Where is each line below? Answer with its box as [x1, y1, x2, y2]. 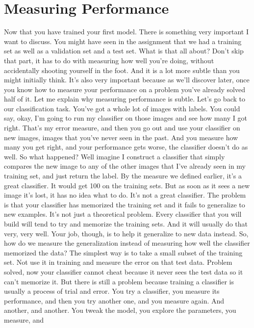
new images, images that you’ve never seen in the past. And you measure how [4, 132, 238, 142]
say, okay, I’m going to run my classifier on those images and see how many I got [4, 113, 247, 123]
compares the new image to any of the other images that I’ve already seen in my [4, 161, 246, 171]
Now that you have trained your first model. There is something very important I [4, 26, 249, 37]
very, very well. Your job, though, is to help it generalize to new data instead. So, [4, 228, 249, 238]
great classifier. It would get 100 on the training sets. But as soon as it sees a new [4, 180, 250, 190]
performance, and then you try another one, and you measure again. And [4, 295, 225, 305]
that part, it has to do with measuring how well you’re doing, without [4, 55, 214, 65]
